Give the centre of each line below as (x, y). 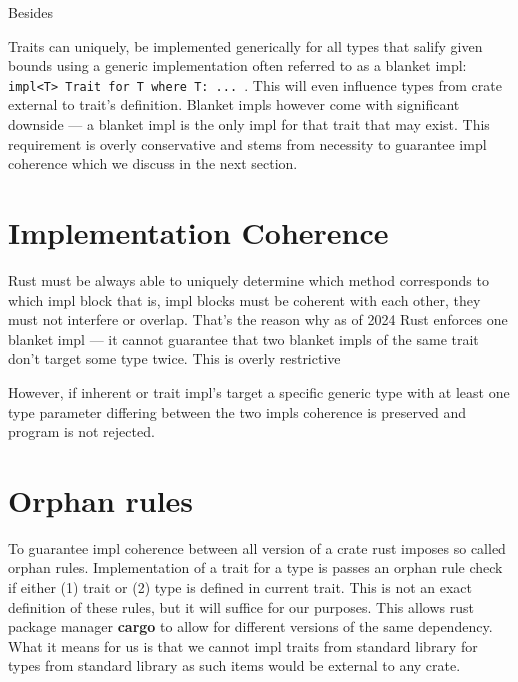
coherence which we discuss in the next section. (153, 163)
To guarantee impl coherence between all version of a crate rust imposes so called (257, 547)
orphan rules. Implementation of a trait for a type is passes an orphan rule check (255, 567)
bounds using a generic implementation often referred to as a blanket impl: (237, 65)
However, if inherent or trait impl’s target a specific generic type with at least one (259, 391)
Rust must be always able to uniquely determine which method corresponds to (248, 279)
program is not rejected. (81, 431)
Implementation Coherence (198, 232)
